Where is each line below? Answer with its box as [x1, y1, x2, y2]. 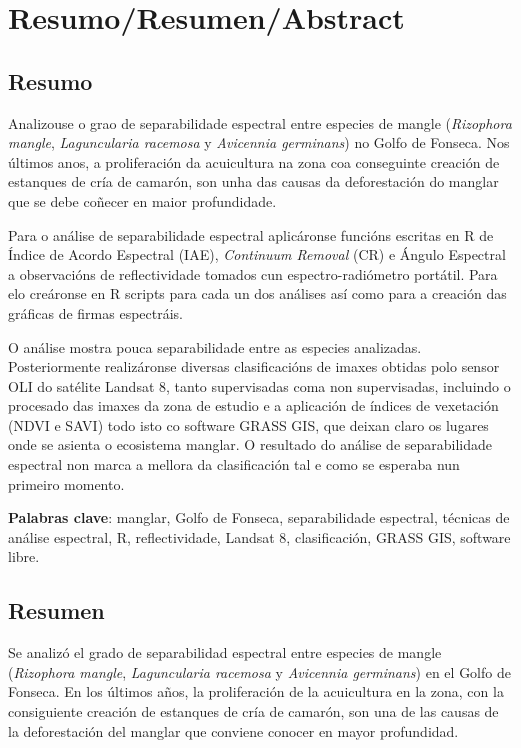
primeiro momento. [8, 473, 125, 494]
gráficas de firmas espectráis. [8, 302, 184, 323]
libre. [8, 546, 40, 567]
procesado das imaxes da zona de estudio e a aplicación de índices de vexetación [8, 395, 499, 416]
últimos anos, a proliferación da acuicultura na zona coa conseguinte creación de [8, 151, 500, 172]
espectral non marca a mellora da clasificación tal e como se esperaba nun [8, 454, 460, 475]
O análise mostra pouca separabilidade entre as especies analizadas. [8, 336, 422, 357]
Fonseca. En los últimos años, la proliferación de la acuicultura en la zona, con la [8, 681, 504, 702]
